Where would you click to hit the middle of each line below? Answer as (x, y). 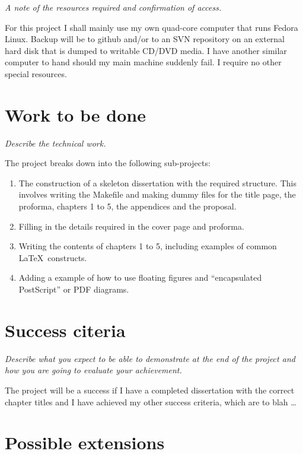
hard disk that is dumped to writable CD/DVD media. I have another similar (146, 50)
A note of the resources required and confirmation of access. (113, 7)
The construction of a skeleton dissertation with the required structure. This (157, 182)
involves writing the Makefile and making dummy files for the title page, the (157, 194)
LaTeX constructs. (53, 257)
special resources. (36, 73)
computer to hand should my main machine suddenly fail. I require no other (143, 62)
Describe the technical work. (55, 143)
